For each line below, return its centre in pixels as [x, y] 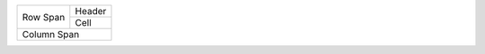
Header [91, 11]
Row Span [44, 17]
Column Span [51, 34]
